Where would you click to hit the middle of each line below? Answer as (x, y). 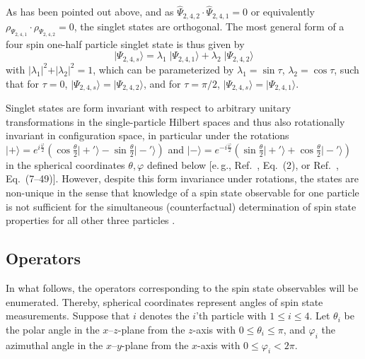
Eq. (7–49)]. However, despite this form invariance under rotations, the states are (182, 178)
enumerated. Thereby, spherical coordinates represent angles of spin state (164, 301)
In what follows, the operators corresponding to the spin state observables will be (182, 287)
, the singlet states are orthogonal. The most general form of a (209, 26)
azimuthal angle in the (54, 345)
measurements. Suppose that (68, 316)
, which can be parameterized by (163, 69)
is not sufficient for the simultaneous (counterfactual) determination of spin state (181, 206)
